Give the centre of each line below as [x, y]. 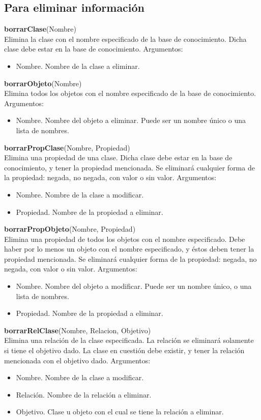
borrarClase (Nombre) [40, 29]
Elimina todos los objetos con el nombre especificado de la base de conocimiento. [130, 93]
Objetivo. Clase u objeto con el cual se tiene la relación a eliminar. [120, 412]
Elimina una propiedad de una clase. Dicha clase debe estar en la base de [118, 157]
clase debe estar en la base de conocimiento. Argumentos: [94, 49]
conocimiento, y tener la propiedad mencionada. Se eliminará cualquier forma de [129, 167]
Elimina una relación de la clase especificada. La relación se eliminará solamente [129, 340]
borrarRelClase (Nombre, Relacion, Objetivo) [78, 330]
